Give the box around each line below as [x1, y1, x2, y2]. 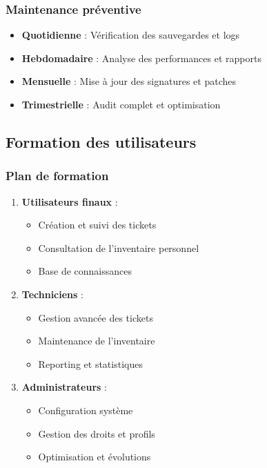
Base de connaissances [38, 264, 132, 278]
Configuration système [38, 402, 133, 417]
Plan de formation [6, 167, 109, 184]
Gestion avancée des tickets [38, 310, 153, 324]
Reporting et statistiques [38, 356, 143, 371]
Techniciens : [21, 286, 83, 301]
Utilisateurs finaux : [21, 194, 118, 208]
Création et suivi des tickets [38, 217, 157, 232]
